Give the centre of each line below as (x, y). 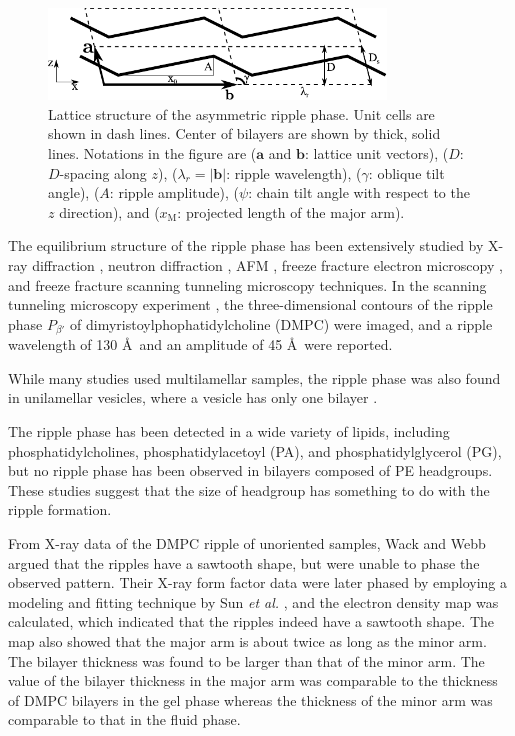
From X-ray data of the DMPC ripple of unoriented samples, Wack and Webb (247, 542)
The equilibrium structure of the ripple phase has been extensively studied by (246, 245)
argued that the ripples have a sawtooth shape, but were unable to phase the (244, 562)
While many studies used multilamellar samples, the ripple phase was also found (254, 377)
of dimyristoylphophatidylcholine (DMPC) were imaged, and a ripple (281, 323)
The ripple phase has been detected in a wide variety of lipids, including (229, 431)
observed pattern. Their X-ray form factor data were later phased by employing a (258, 582)
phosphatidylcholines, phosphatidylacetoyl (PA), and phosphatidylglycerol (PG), (255, 450)
